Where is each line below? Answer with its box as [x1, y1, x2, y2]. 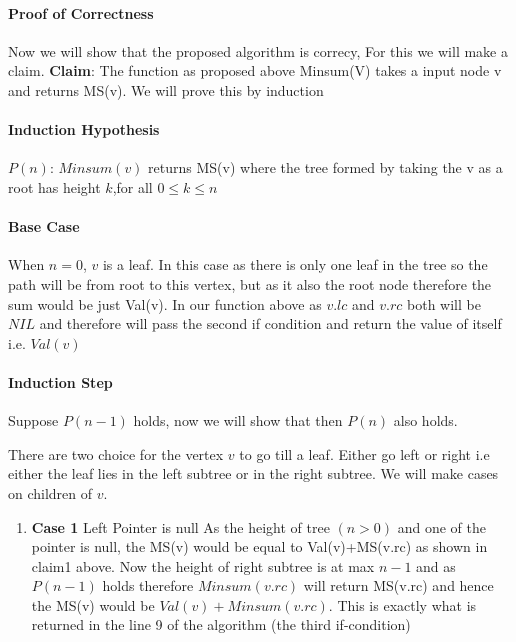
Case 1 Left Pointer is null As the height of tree [31, 516, 330, 537]
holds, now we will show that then [133, 410, 343, 431]
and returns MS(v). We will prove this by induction [8, 79, 324, 100]
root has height [8, 176, 101, 197]
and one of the [397, 516, 486, 537]
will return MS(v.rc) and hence [303, 575, 494, 596]
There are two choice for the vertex [8, 443, 224, 464]
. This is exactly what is [328, 594, 477, 615]
